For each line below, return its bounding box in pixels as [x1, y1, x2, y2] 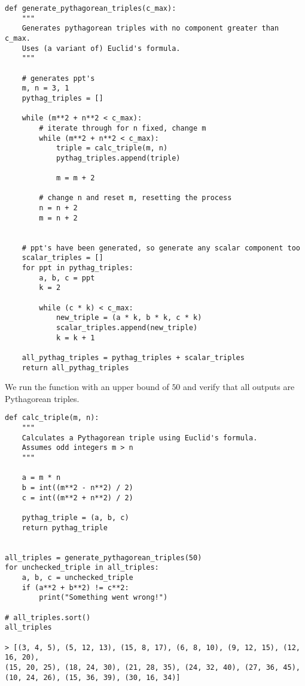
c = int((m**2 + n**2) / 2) [22, 493, 133, 502]
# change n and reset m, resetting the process [39, 194, 232, 203]
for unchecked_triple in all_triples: [5, 563, 159, 572]
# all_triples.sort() [5, 613, 91, 622]
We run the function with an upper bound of [5, 380, 169, 393]
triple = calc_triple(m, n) [56, 144, 168, 153]
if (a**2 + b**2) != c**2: [22, 583, 129, 592]
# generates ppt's [22, 74, 95, 83]
